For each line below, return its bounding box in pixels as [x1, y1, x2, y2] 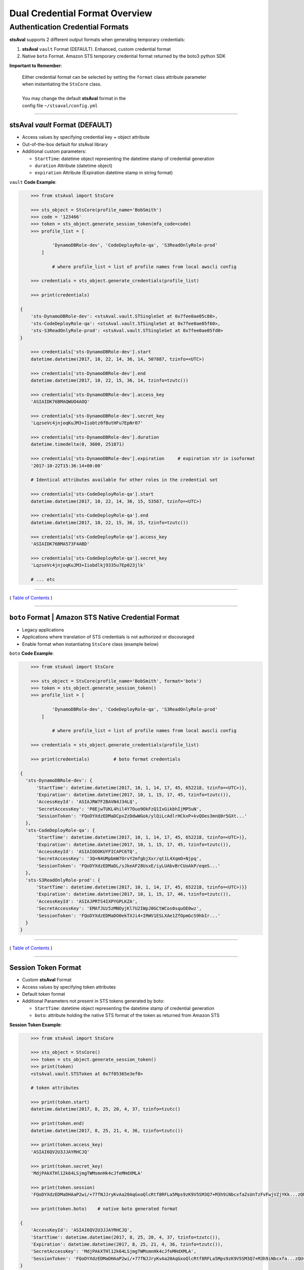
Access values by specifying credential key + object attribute [22, 134, 150, 140]
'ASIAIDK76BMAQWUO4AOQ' [30, 399, 90, 405]
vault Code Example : [9, 179, 57, 185]
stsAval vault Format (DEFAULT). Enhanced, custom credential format [22, 46, 171, 52]
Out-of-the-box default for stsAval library [22, 141, 108, 147]
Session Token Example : [9, 1022, 62, 1028]
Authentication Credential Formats [9, 22, 129, 31]
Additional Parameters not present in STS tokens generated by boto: [22, 998, 165, 1004]
